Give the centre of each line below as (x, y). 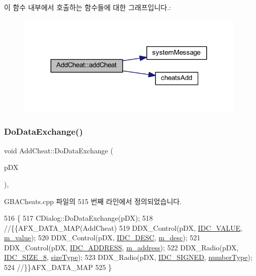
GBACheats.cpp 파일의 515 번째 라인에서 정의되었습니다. (93, 201)
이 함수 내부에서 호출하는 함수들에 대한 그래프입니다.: (88, 7)
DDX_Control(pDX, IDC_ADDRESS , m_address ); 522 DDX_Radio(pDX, (121, 247)
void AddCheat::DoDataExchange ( (59, 150)
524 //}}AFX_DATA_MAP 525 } (58, 267)
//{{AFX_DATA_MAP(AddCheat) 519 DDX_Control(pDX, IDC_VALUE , (123, 227)
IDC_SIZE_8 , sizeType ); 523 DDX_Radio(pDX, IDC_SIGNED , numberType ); (128, 257)
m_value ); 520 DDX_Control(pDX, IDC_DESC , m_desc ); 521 (102, 238)
